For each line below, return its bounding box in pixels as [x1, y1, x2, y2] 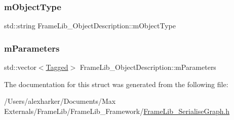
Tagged [46, 62, 68, 72]
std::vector [4, 62, 36, 72]
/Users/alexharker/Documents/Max [4, 96, 116, 106]
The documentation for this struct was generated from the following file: [4, 78, 228, 89]
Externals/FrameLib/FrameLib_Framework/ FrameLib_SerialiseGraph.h [4, 105, 230, 116]
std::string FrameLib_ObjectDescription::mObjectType [4, 20, 176, 31]
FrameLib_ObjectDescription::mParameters [80, 62, 216, 72]
